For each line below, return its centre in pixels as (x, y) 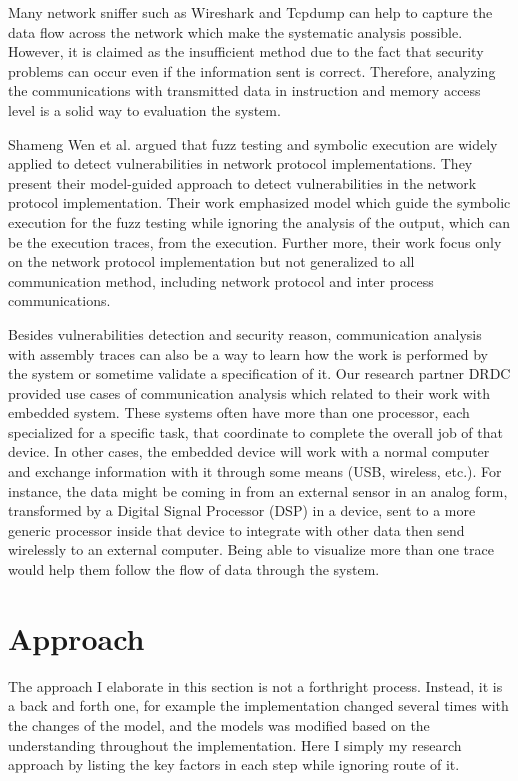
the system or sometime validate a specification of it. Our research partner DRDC (259, 373)
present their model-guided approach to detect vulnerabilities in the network (242, 182)
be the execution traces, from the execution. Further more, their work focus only (255, 241)
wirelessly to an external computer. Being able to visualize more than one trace (251, 549)
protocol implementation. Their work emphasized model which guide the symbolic (259, 202)
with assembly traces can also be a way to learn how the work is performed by (248, 353)
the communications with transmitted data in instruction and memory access (244, 90)
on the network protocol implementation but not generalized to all (211, 261)
